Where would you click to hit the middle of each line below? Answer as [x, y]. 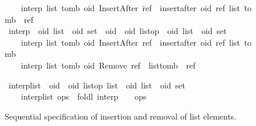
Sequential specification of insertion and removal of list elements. [121, 116]
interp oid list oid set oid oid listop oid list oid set [117, 31]
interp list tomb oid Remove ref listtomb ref [108, 65]
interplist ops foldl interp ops [84, 96]
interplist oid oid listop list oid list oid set [97, 85]
